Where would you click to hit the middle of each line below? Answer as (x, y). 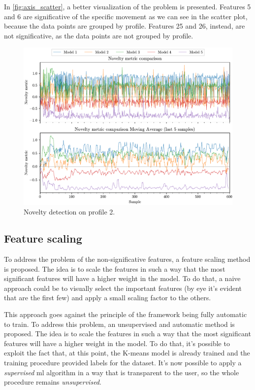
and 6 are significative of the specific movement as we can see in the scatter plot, (126, 16)
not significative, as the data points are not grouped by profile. (99, 35)
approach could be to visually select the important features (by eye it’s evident (123, 288)
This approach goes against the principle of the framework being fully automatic (126, 314)
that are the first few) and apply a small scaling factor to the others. (108, 298)
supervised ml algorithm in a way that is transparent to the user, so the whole (122, 372)
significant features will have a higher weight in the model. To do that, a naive (122, 278)
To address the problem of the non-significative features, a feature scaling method (127, 259)
